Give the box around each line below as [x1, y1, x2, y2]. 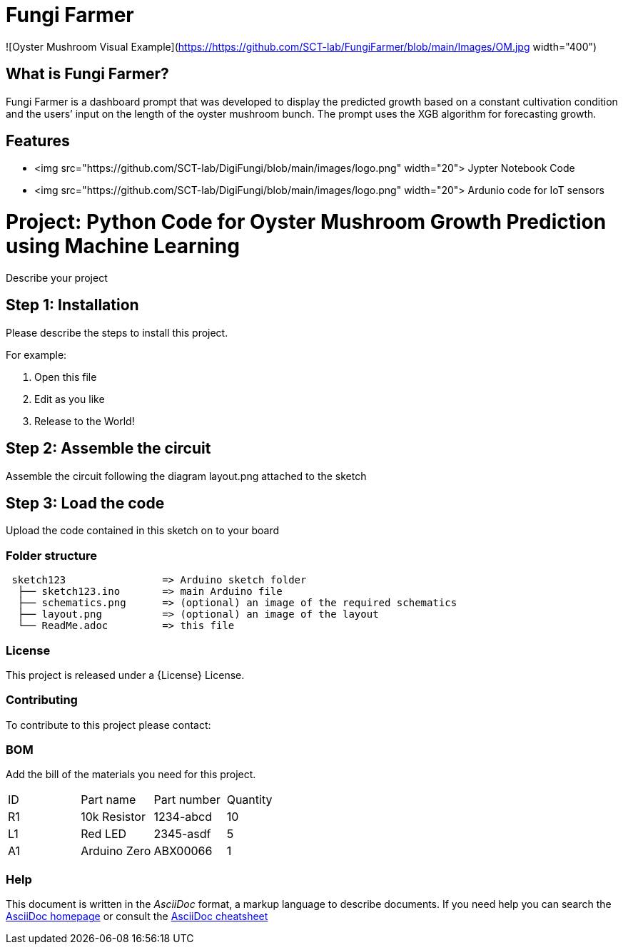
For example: [6, 348, 67, 361]
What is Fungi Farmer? [6, 65, 169, 83]
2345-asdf [153, 827, 211, 842]
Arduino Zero [81, 844, 151, 859]
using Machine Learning [6, 234, 240, 259]
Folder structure [6, 548, 97, 563]
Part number [153, 792, 221, 807]
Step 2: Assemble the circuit [6, 439, 211, 458]
